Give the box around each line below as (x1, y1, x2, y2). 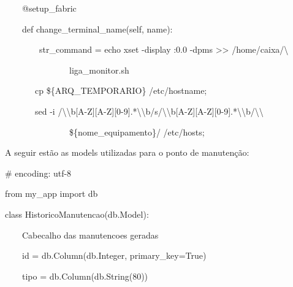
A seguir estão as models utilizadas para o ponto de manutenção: (5, 146, 249, 159)
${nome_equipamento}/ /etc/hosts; (69, 125, 205, 138)
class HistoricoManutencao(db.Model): (5, 207, 149, 220)
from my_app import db (5, 187, 98, 200)
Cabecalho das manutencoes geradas (21, 228, 159, 241)
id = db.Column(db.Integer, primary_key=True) (21, 249, 207, 262)
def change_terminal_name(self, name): (21, 22, 173, 35)
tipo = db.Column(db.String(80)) (21, 269, 148, 282)
